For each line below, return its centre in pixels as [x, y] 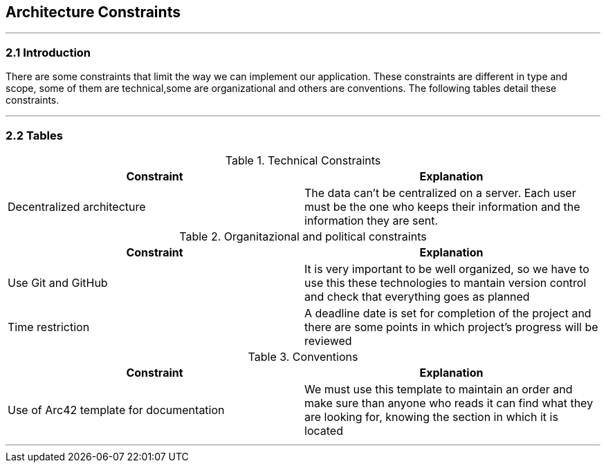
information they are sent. [371, 220]
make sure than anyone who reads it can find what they [449, 403]
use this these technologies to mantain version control [446, 282]
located [324, 430]
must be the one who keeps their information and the [442, 206]
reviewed [328, 340]
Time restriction [49, 327]
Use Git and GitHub [58, 282]
